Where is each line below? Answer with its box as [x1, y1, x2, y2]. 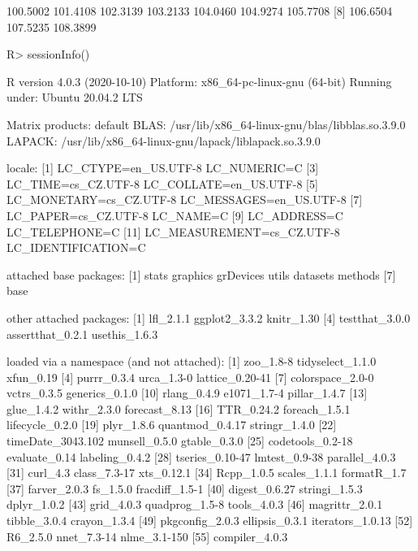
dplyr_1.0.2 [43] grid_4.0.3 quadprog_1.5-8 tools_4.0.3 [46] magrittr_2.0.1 [6, 496, 383, 513]
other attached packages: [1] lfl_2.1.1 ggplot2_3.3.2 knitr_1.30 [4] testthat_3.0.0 [6, 309, 411, 326]
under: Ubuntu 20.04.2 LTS [6, 89, 143, 106]
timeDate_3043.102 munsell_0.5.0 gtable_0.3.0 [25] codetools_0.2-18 [6, 432, 353, 449]
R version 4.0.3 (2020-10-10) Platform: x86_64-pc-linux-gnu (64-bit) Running [6, 72, 392, 89]
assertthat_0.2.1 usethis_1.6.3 [6, 325, 158, 342]
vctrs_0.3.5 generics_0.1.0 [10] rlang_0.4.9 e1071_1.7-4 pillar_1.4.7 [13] [6, 384, 368, 401]
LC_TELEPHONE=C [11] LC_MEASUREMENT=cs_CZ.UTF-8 [6, 223, 340, 240]
